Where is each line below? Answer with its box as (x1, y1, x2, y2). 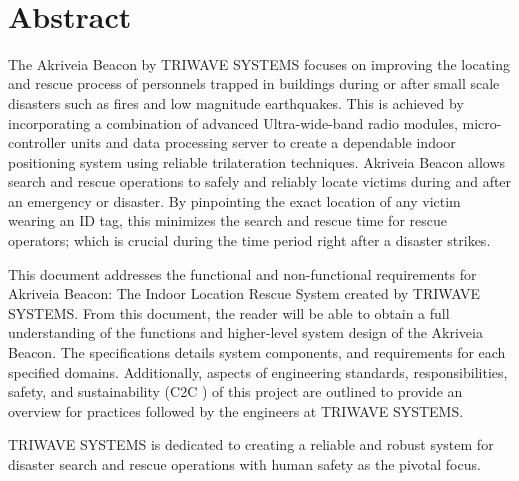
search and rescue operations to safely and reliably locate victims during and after (8, 171, 512, 192)
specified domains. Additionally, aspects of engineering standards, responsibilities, (8, 361, 508, 382)
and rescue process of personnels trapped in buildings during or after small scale (8, 73, 500, 94)
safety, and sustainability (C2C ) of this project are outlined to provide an (8, 381, 463, 402)
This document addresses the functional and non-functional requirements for (8, 263, 477, 284)
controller (8, 132, 67, 153)
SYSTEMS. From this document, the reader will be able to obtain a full (8, 302, 450, 323)
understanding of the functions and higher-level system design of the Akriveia (8, 322, 483, 343)
